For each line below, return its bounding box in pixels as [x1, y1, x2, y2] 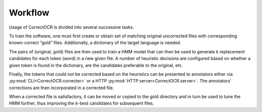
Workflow [9, 7, 49, 18]
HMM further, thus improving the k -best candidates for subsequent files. [9, 100, 154, 106]
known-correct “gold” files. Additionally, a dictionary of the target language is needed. [9, 40, 181, 46]
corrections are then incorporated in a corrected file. [9, 85, 114, 91]
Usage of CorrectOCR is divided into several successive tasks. [9, 24, 134, 30]
